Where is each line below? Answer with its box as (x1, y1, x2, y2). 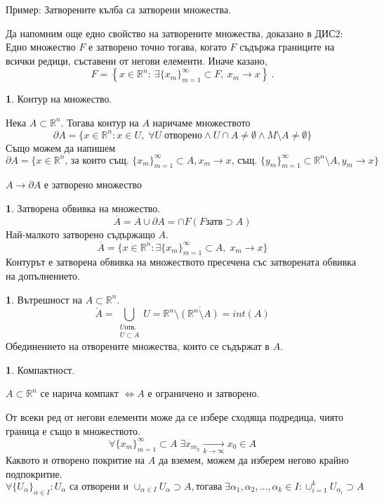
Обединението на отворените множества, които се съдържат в (6, 339, 270, 353)
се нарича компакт (40, 386, 119, 401)
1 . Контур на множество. (6, 91, 112, 106)
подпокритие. (6, 466, 62, 481)
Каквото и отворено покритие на (6, 453, 145, 467)
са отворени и (69, 481, 128, 492)
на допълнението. (6, 268, 80, 283)
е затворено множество (44, 177, 142, 192)
